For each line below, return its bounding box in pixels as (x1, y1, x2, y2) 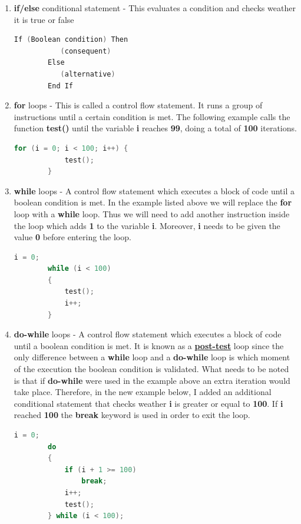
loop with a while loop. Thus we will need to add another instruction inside (14, 207, 290, 220)
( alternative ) (60, 69, 115, 78)
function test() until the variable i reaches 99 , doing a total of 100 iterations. (14, 122, 297, 134)
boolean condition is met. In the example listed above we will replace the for (14, 196, 292, 208)
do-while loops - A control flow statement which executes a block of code (14, 328, 282, 340)
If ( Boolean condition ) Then (14, 35, 128, 44)
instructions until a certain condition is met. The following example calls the (14, 110, 290, 122)
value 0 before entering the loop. (14, 231, 131, 243)
